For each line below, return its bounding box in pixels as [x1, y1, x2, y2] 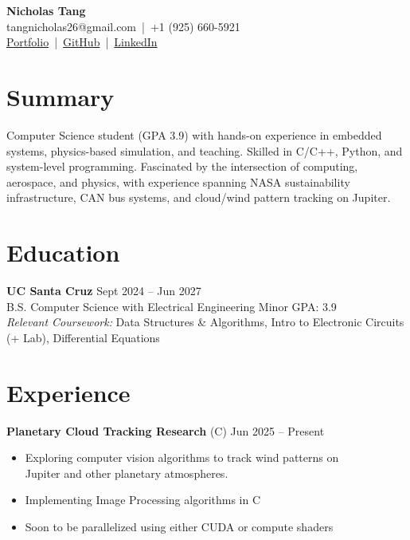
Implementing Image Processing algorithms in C [25, 491, 261, 508]
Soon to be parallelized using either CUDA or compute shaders [25, 518, 334, 534]
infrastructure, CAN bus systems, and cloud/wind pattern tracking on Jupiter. [6, 189, 391, 206]
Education [6, 236, 120, 269]
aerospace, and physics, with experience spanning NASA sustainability [6, 173, 350, 190]
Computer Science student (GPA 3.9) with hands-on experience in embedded [6, 126, 382, 143]
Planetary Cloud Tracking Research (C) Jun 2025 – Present [6, 422, 325, 439]
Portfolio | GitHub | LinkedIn [6, 34, 158, 50]
